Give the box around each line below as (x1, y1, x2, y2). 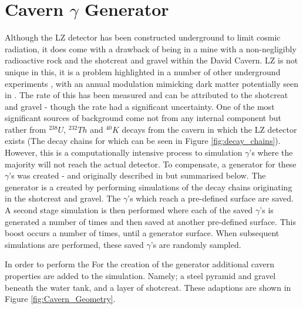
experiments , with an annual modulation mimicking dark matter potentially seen (5, 77, 299, 89)
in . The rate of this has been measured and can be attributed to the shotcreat (5, 89, 288, 101)
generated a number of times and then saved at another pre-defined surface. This (5, 215, 296, 227)
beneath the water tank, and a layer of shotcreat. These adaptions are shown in (5, 281, 291, 293)
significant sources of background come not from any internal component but (5, 112, 281, 124)
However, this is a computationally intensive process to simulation (5, 146, 243, 159)
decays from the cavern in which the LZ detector (122, 123, 297, 135)
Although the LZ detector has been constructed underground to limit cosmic (5, 31, 281, 43)
